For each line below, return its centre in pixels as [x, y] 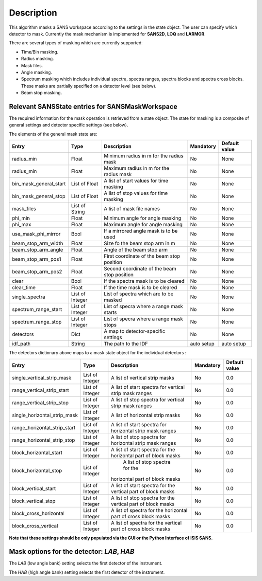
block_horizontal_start [37, 453]
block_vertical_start [34, 488]
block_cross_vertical [35, 526]
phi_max [22, 225]
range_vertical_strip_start [41, 390]
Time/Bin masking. [40, 52]
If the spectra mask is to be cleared [144, 281]
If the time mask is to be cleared [140, 288]
